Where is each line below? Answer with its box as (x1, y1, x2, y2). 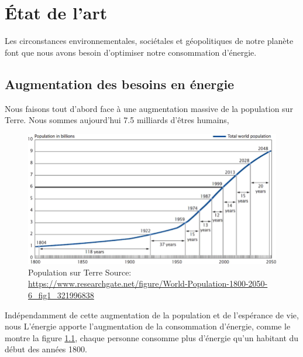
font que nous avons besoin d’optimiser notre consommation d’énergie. (5, 46, 257, 58)
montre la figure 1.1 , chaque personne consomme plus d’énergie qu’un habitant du (5, 331, 299, 344)
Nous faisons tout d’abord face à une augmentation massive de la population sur (5, 102, 293, 114)
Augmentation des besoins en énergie (5, 74, 235, 93)
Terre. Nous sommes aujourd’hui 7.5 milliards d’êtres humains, (5, 114, 229, 126)
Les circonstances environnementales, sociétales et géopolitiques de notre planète (5, 35, 294, 47)
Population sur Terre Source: (28, 266, 132, 278)
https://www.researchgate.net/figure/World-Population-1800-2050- (28, 277, 268, 290)
